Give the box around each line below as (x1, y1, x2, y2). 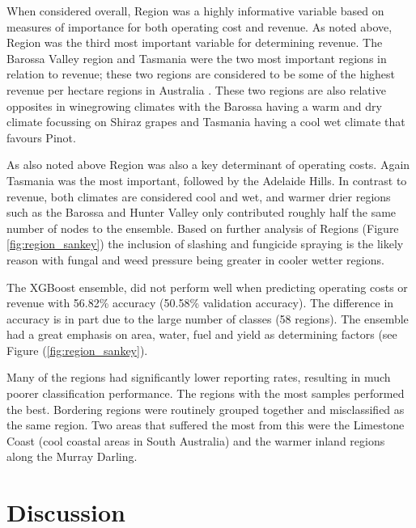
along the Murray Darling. (6, 448, 138, 465)
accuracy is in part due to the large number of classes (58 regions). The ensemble (6, 310, 409, 327)
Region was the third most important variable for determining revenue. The (6, 34, 383, 51)
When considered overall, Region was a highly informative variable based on (6, 2, 384, 19)
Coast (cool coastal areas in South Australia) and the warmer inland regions (6, 432, 385, 449)
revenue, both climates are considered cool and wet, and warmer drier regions (6, 188, 391, 205)
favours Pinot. (6, 129, 76, 146)
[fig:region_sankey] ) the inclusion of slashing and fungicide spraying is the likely (6, 235, 404, 252)
